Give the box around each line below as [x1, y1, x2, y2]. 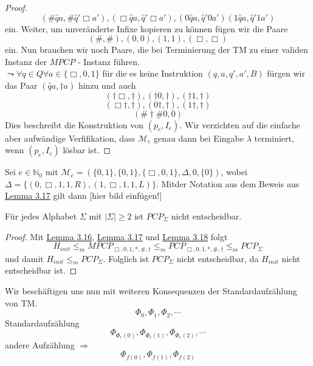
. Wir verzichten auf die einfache [179, 118, 300, 131]
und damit [5, 252, 44, 264]
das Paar [5, 78, 38, 91]
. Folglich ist [103, 252, 149, 264]
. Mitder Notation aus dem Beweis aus [156, 177, 300, 190]
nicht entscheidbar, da [176, 252, 259, 264]
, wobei [221, 165, 247, 178]
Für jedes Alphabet [5, 209, 77, 222]
